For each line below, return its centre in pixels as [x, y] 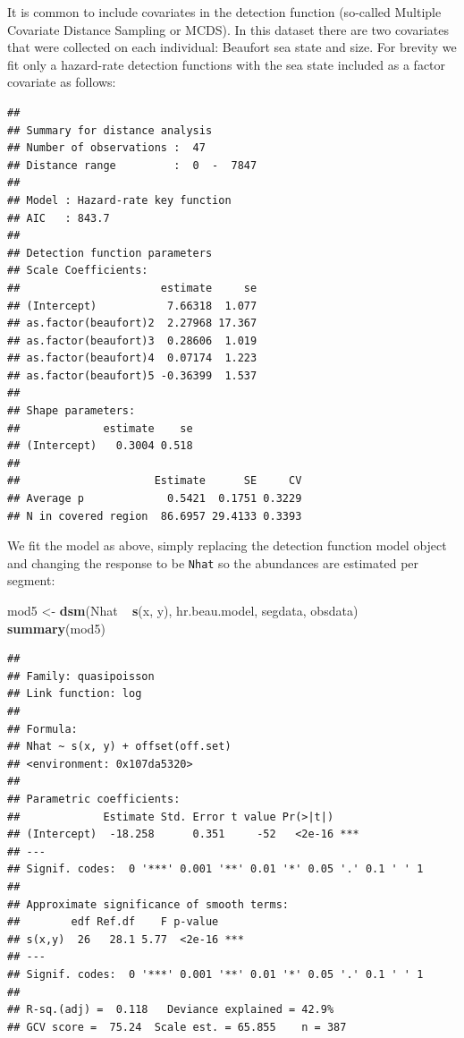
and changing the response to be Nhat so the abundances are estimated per [213, 562]
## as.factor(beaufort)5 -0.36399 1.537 [132, 375]
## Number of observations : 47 [106, 148]
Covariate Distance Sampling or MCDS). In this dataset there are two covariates [228, 29]
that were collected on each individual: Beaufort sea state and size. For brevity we [232, 47]
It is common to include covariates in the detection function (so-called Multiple [224, 12]
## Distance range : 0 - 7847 [132, 165]
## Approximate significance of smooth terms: [148, 904]
